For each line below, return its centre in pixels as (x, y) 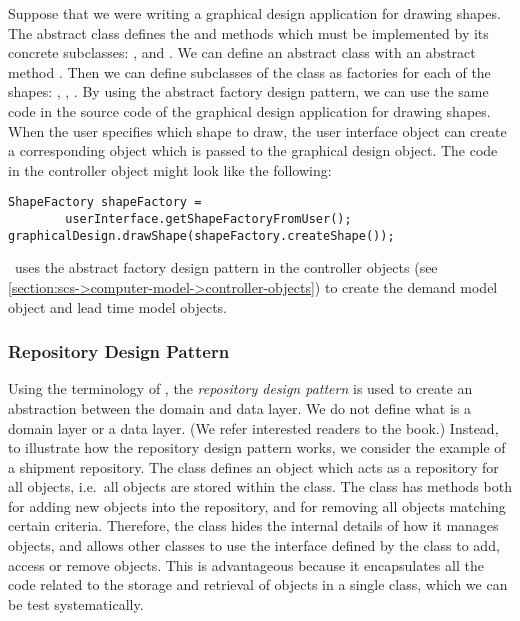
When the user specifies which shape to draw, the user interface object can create (257, 130)
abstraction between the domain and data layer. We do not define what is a (240, 407)
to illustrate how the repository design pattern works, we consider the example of (257, 447)
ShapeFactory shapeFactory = (105, 202)
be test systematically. (76, 603)
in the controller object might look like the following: (170, 169)
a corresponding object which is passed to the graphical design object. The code (253, 150)
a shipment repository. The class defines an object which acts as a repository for (253, 466)
